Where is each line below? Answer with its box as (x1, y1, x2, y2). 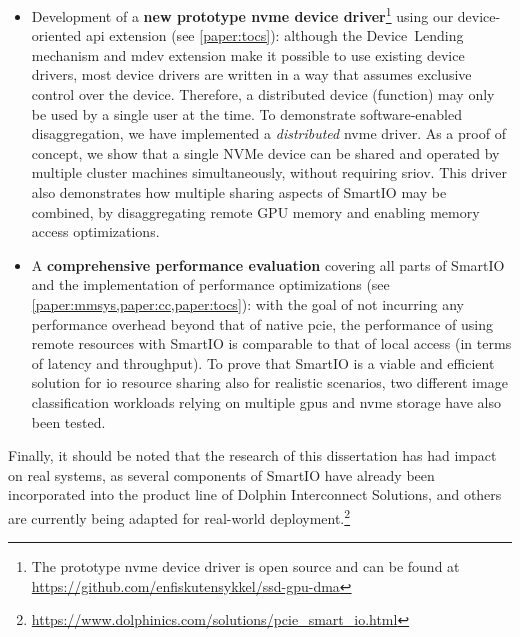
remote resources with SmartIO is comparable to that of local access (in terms (31, 333, 512, 354)
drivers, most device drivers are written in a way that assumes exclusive (31, 64, 472, 85)
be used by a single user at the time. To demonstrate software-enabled (31, 103, 462, 124)
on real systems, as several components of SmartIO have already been (8, 464, 435, 485)
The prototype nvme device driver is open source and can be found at (31, 556, 460, 577)
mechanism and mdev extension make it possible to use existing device (31, 44, 465, 65)
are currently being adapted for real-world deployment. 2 (8, 504, 351, 528)
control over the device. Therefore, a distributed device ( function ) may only (31, 84, 495, 105)
